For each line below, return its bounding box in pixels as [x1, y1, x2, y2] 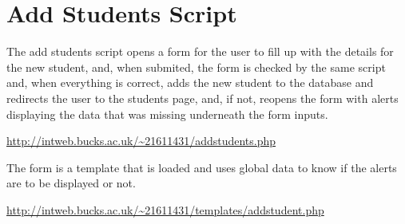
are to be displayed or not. [6, 175, 136, 191]
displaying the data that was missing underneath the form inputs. [6, 105, 328, 122]
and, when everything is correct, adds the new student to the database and [6, 74, 374, 91]
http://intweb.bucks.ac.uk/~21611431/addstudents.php [6, 132, 276, 149]
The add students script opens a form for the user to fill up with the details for [6, 43, 394, 60]
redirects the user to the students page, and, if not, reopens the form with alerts [6, 89, 399, 106]
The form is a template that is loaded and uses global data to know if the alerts [6, 159, 397, 175]
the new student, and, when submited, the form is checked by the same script [6, 58, 386, 75]
